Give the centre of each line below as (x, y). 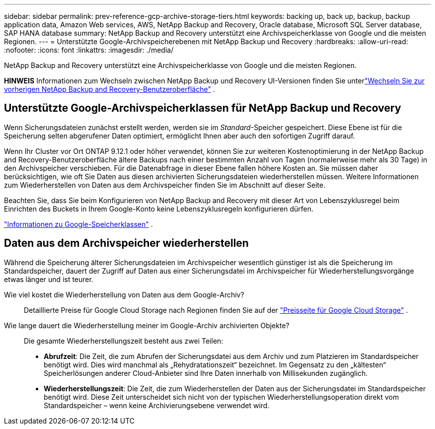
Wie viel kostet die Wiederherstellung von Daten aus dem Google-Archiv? (124, 294)
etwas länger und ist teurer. (49, 279)
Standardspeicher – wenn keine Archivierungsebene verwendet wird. (157, 405)
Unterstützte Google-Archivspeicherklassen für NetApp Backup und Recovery (203, 108)
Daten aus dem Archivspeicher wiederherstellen (126, 243)
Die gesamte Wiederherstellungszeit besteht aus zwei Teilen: (124, 341)
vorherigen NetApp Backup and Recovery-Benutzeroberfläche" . (109, 89)
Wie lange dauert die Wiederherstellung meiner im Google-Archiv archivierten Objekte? (147, 325)
